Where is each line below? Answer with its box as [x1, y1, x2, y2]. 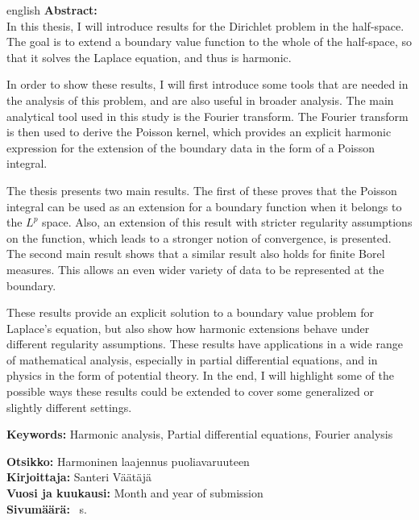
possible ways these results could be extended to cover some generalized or [6, 383, 375, 400]
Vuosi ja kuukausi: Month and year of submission [6, 485, 263, 501]
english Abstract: [6, 2, 97, 18]
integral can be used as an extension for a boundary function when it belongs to [6, 198, 402, 214]
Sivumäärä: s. [6, 500, 87, 517]
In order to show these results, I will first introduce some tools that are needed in [6, 76, 409, 93]
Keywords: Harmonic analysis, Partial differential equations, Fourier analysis [6, 426, 393, 443]
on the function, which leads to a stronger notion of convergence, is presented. [6, 229, 392, 246]
